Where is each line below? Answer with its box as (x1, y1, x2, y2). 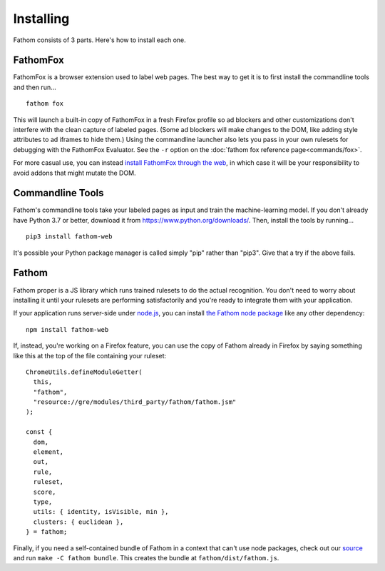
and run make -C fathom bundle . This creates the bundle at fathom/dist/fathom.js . (13, 553, 279, 562)
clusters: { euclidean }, (33, 517, 124, 526)
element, (33, 448, 64, 456)
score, (33, 487, 56, 496)
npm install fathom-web (26, 325, 109, 333)
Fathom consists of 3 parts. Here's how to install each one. (13, 36, 186, 44)
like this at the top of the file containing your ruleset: (13, 351, 167, 360)
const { (26, 428, 53, 436)
